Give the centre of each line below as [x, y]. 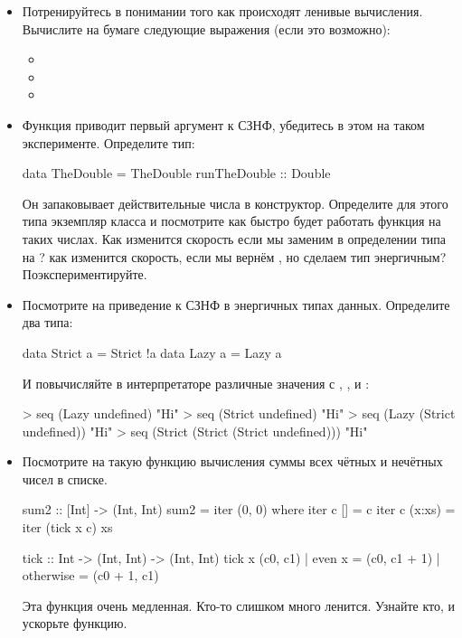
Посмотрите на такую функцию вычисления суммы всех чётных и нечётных [232, 461]
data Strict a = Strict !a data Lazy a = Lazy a [152, 352]
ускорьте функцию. [75, 623]
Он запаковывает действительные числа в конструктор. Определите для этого [235, 203]
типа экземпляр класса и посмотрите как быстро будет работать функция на [231, 221]
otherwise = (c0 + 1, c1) [90, 575]
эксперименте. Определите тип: [108, 142]
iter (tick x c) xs [67, 527]
